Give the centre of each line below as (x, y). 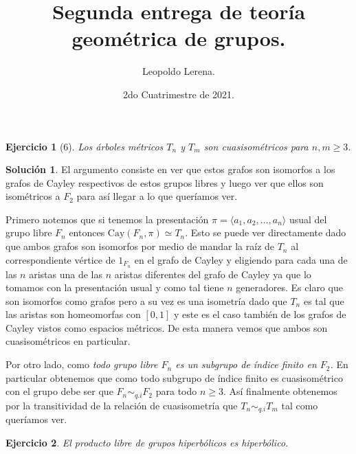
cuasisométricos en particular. (68, 341)
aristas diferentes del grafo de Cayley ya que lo (213, 274)
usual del (308, 219)
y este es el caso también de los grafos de (260, 314)
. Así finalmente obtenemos (280, 391)
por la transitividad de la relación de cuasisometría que (122, 405)
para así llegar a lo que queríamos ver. (157, 196)
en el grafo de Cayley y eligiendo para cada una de (241, 259)
